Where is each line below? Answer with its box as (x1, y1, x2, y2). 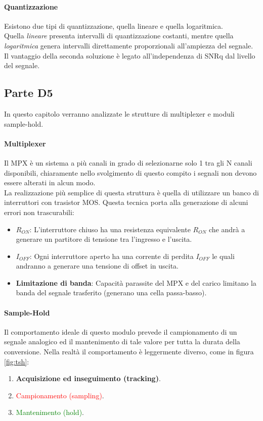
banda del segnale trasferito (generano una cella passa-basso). (16, 287, 207, 298)
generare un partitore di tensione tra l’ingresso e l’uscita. (16, 234, 192, 244)
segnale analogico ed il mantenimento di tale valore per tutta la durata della (4, 336, 240, 347)
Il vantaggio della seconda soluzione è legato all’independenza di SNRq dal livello (4, 50, 255, 61)
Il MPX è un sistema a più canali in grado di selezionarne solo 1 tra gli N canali (4, 157, 252, 168)
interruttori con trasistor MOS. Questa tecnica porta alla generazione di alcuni (4, 197, 248, 207)
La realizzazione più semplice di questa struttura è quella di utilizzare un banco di (4, 187, 259, 197)
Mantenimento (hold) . (16, 407, 84, 417)
